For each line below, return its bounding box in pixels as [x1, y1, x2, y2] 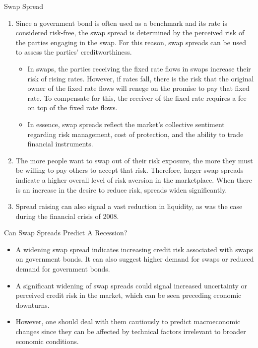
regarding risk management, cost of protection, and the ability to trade [27, 129, 244, 139]
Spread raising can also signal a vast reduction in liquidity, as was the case [15, 201, 243, 211]
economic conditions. [15, 336, 79, 346]
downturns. [15, 299, 50, 310]
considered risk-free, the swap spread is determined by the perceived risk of [15, 27, 245, 38]
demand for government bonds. [15, 264, 110, 274]
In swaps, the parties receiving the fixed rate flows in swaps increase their [27, 63, 251, 73]
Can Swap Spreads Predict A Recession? [4, 227, 128, 238]
